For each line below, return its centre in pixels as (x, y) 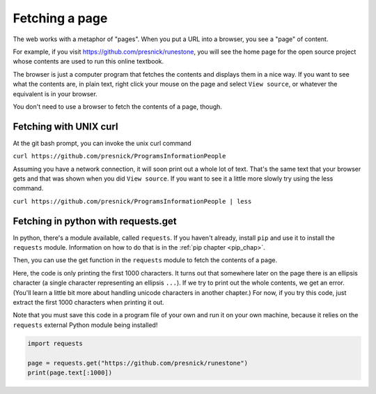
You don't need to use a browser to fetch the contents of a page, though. (118, 106)
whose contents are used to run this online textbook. (88, 61)
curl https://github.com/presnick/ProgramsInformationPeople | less (132, 201)
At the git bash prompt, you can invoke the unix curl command (102, 143)
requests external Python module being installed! (85, 325)
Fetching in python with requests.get (95, 221)
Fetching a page (60, 18)
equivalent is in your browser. (55, 93)
